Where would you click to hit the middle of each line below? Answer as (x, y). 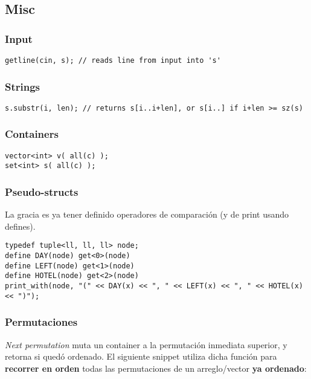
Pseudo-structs (42, 191)
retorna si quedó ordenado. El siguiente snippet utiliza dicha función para (141, 356)
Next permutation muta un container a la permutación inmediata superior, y (146, 344)
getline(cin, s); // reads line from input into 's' (113, 60)
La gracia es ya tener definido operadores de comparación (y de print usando (147, 214)
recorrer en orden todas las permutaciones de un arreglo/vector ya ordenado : (156, 368)
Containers (32, 134)
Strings (23, 86)
